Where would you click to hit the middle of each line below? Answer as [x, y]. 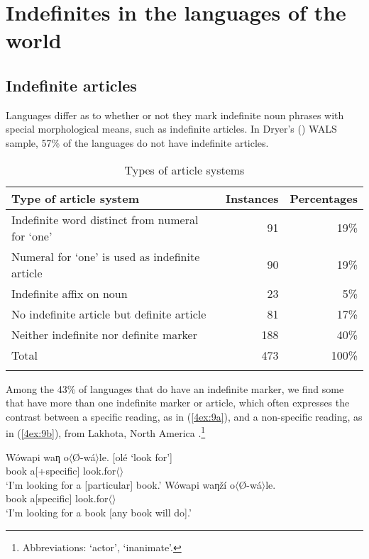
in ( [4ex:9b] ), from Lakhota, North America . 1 [106, 432]
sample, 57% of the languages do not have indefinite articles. [137, 142]
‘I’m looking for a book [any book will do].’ [99, 512]
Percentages [324, 198]
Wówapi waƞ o [37, 456]
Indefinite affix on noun [70, 293]
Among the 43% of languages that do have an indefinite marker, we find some [175, 388]
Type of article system [76, 198]
